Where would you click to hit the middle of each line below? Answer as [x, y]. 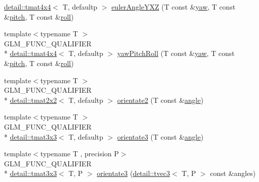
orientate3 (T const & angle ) [160, 136]
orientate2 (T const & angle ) [160, 100]
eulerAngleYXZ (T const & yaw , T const [174, 7]
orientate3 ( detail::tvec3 [134, 173]
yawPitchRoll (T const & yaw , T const [176, 53]
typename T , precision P [80, 154]
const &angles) [233, 173]
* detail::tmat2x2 [30, 100]
